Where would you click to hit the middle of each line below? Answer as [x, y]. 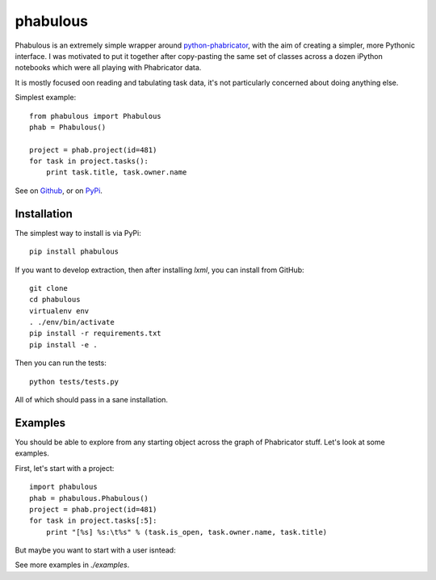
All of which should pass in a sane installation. [92, 400]
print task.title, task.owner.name [116, 172]
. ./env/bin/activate [72, 322]
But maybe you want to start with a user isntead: [96, 550]
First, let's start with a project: [65, 468]
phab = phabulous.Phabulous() [89, 498]
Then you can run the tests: [61, 363]
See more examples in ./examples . [72, 565]
